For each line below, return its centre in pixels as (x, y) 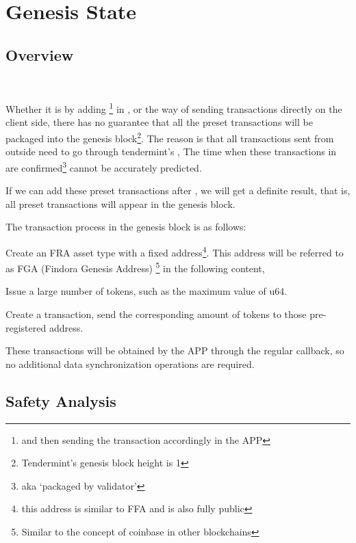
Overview (40, 54)
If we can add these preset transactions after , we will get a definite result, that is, (178, 190)
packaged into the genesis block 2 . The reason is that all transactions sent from (170, 137)
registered (26, 327)
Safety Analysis (61, 400)
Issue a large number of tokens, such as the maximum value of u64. (147, 291)
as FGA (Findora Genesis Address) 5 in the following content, (135, 267)
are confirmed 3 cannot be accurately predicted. (104, 166)
